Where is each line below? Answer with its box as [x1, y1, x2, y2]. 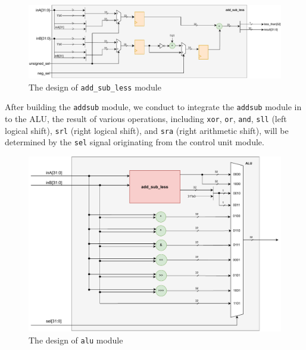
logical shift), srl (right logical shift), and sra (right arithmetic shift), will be [5, 124, 289, 136]
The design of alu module [29, 334, 123, 346]
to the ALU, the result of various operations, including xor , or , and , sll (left [5, 112, 287, 125]
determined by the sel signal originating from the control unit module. [5, 136, 264, 148]
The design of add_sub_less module [29, 80, 161, 93]
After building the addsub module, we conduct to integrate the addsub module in [5, 101, 302, 113]
